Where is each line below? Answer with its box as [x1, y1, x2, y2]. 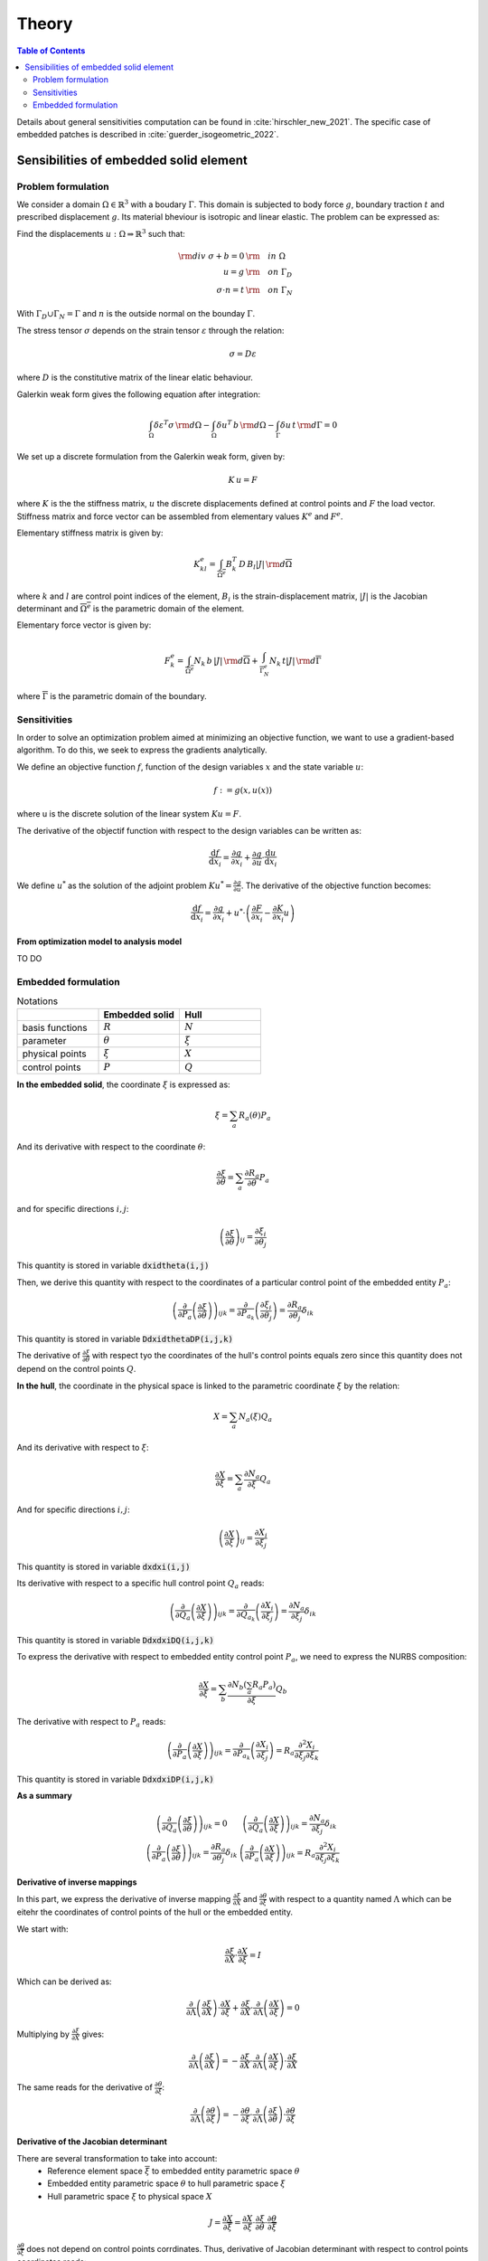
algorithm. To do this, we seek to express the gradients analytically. [16, 744, 267, 755]
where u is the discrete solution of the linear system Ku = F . [16, 809, 242, 819]
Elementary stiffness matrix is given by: [16, 527, 164, 538]
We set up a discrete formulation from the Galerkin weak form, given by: [16, 450, 286, 461]
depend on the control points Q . [16, 1364, 136, 1375]
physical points [22, 1047, 87, 1060]
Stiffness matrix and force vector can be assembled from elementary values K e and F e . [16, 509, 343, 522]
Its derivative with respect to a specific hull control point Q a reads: [16, 1578, 265, 1591]
